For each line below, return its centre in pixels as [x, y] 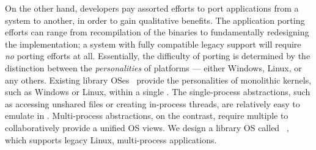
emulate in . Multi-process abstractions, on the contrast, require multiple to [147, 116]
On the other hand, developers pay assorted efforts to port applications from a [152, 8]
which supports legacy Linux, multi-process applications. [111, 139]
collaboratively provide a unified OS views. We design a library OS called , [147, 127]
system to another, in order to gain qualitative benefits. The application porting [155, 20]
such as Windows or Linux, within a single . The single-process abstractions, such [158, 92]
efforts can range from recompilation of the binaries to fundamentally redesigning [157, 32]
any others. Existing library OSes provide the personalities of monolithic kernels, [158, 80]
